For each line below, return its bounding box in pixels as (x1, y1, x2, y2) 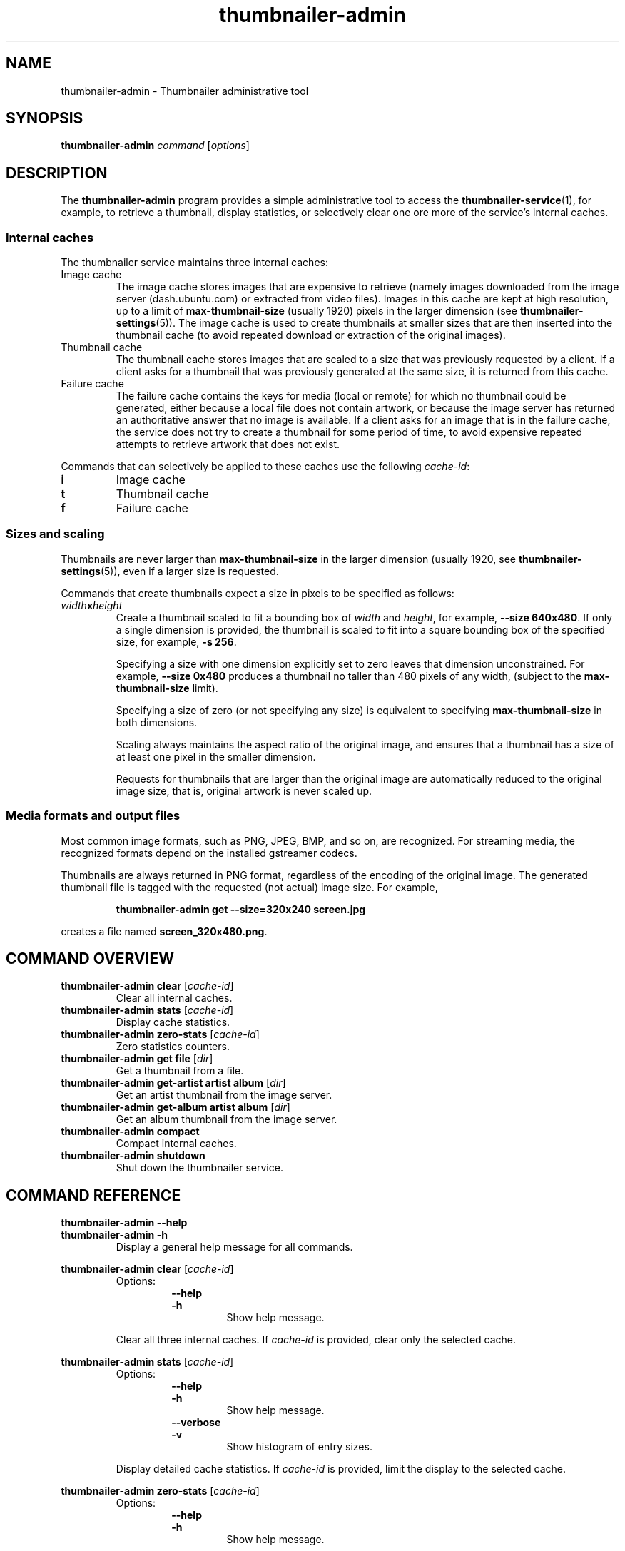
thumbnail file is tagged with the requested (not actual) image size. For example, (61, 880, 438, 893)
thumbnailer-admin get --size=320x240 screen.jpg (116, 902, 366, 915)
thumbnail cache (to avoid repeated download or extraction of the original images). (116, 329, 506, 342)
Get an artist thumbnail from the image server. (116, 1089, 332, 1102)
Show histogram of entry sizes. (226, 1440, 372, 1453)
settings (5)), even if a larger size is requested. (61, 564, 279, 577)
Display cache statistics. (116, 1016, 230, 1029)
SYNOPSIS (6, 109, 83, 128)
